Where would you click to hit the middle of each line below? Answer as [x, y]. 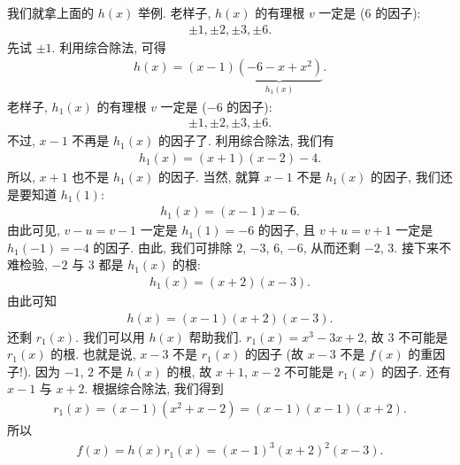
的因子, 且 [287, 230]
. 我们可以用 [110, 336]
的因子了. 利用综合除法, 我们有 [246, 140]
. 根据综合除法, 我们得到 [154, 388]
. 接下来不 [422, 247]
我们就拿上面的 [50, 12]
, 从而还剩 [332, 247]
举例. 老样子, [174, 12]
